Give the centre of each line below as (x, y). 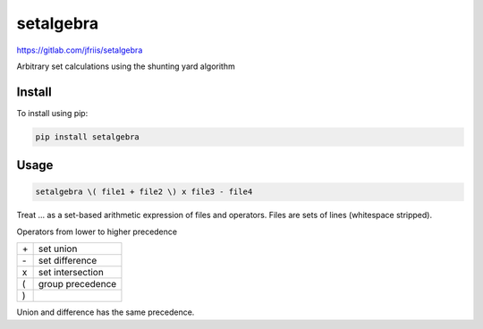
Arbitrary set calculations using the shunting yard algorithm (126, 66)
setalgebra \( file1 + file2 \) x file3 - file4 (144, 192)
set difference (68, 261)
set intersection (71, 273)
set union (58, 249)
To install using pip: (52, 113)
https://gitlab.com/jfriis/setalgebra (80, 50)
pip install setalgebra (88, 137)
